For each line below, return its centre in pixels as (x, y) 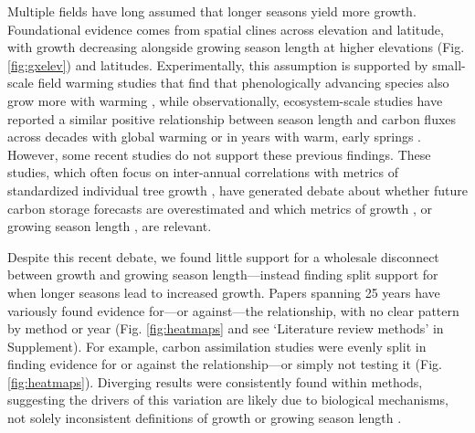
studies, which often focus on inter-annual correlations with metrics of (203, 172)
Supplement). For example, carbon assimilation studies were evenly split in (217, 346)
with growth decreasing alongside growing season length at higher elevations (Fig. (236, 47)
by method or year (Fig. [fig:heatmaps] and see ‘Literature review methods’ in (226, 328)
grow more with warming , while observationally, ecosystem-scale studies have (225, 100)
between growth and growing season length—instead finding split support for (223, 275)
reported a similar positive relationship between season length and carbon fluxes (232, 118)
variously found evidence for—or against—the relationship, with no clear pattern (233, 310)
